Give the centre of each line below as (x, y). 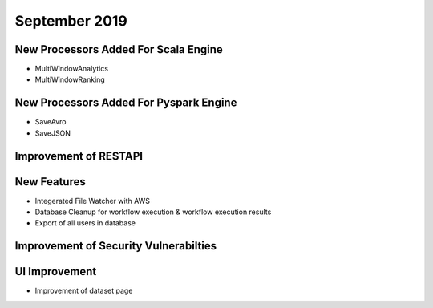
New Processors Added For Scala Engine (119, 49)
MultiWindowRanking (70, 79)
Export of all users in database (85, 223)
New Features (50, 182)
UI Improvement (56, 272)
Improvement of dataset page (84, 291)
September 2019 (71, 21)
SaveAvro (51, 122)
